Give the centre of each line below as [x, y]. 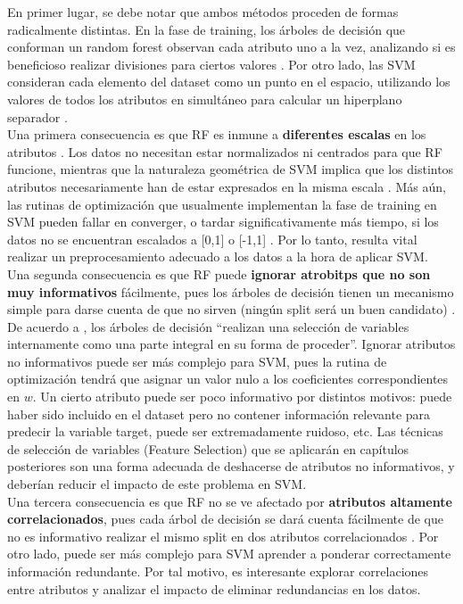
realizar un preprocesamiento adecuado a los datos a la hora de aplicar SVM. [218, 256]
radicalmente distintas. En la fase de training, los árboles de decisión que [207, 29]
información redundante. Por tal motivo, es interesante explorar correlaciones [218, 571]
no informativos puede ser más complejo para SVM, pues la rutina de [197, 361]
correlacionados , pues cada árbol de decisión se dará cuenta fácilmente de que [225, 519]
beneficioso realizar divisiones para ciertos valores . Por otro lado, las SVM [211, 64]
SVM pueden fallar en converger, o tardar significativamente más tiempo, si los [223, 222]
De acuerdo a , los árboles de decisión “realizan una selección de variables [208, 326]
